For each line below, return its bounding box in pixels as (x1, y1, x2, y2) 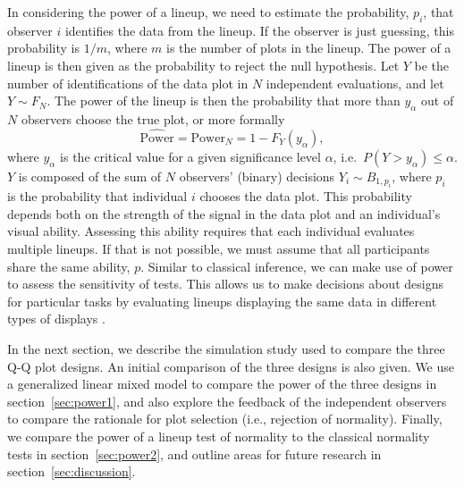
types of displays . (7, 309, 105, 328)
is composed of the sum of (18, 166, 162, 185)
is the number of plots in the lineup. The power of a (165, 38, 451, 57)
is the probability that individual (7, 187, 188, 206)
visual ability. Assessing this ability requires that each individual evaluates (7, 222, 415, 240)
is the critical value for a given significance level (60, 147, 321, 165)
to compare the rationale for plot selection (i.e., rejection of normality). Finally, (7, 409, 443, 428)
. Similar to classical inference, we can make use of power (140, 256, 453, 275)
